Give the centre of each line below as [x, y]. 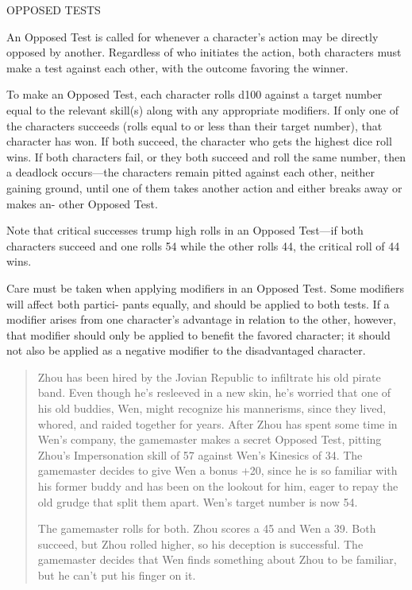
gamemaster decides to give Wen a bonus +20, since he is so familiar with [218, 470]
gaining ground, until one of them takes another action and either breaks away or [204, 187]
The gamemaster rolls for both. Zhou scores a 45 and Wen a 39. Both [207, 528]
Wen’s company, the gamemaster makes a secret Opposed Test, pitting [210, 439]
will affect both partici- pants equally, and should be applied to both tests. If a [198, 303]
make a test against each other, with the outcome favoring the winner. [177, 67]
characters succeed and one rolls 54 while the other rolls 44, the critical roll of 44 [203, 245]
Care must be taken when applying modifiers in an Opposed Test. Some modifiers [206, 287]
